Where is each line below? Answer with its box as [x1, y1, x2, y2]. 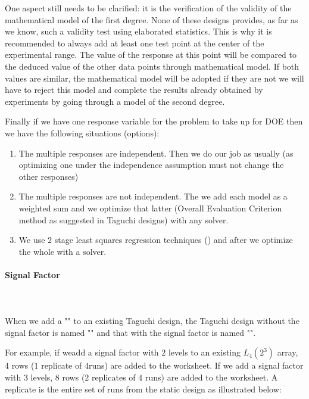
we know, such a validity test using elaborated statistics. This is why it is [5, 25, 272, 38]
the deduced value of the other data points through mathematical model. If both [5, 60, 299, 72]
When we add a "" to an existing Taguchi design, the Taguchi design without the [5, 314, 299, 327]
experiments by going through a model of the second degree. [5, 95, 225, 107]
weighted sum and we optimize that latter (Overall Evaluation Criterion [18, 201, 282, 214]
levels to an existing [168, 346, 241, 359]
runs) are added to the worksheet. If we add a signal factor [88, 359, 304, 372]
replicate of [41, 359, 82, 372]
